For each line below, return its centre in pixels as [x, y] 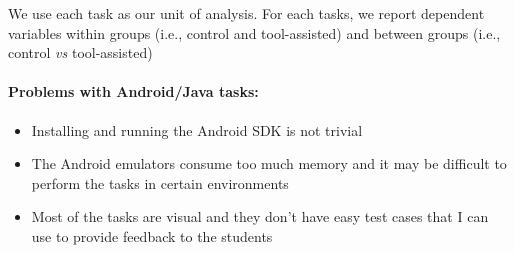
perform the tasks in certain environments [160, 182]
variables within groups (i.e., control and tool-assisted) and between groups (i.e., [254, 32]
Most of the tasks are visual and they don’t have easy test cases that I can [260, 216]
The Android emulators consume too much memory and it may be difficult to [269, 163]
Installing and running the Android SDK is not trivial [197, 129]
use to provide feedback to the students [152, 235]
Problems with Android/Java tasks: [133, 91]
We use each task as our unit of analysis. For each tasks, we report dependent [246, 13]
